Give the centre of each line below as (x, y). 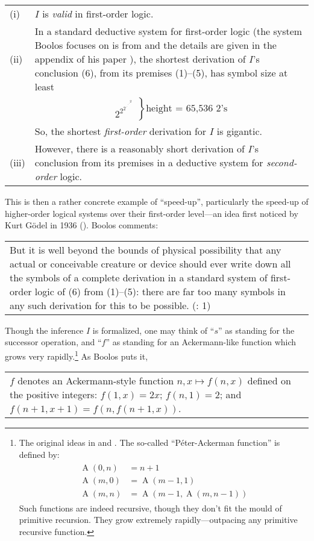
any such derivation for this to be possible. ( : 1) (110, 305)
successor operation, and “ (53, 342)
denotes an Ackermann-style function (96, 381)
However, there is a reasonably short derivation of (140, 149)
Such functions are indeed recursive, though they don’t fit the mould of (150, 508)
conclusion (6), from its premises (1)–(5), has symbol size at (161, 73)
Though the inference (44, 330)
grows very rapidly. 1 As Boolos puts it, (77, 355)
